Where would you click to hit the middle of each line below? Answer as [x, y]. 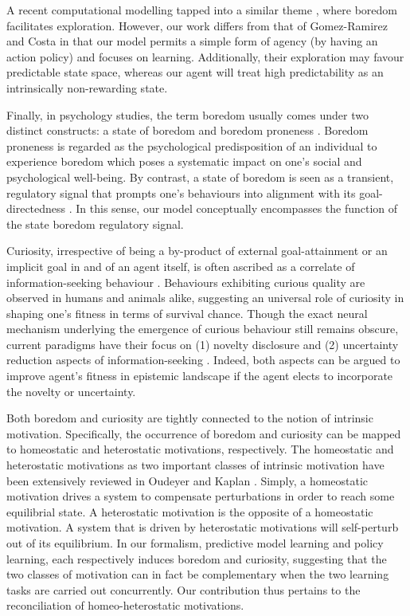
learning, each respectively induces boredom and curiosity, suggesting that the [197, 558]
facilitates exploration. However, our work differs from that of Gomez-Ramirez [197, 25]
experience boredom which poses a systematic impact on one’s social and [184, 161]
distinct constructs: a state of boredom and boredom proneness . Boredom [187, 130]
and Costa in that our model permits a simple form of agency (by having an [192, 41]
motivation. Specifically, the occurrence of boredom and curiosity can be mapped [204, 433]
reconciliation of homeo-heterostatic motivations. [125, 605]
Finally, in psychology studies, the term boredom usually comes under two [187, 114]
